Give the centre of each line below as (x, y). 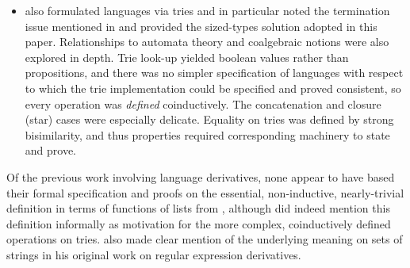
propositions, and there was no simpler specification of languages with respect (214, 73)
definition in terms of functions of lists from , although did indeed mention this (198, 208)
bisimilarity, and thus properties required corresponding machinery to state (207, 134)
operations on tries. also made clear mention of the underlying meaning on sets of (205, 239)
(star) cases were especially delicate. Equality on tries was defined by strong (209, 119)
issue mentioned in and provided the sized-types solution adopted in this (201, 26)
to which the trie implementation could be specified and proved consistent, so (213, 88)
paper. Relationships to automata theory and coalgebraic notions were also (207, 42)
